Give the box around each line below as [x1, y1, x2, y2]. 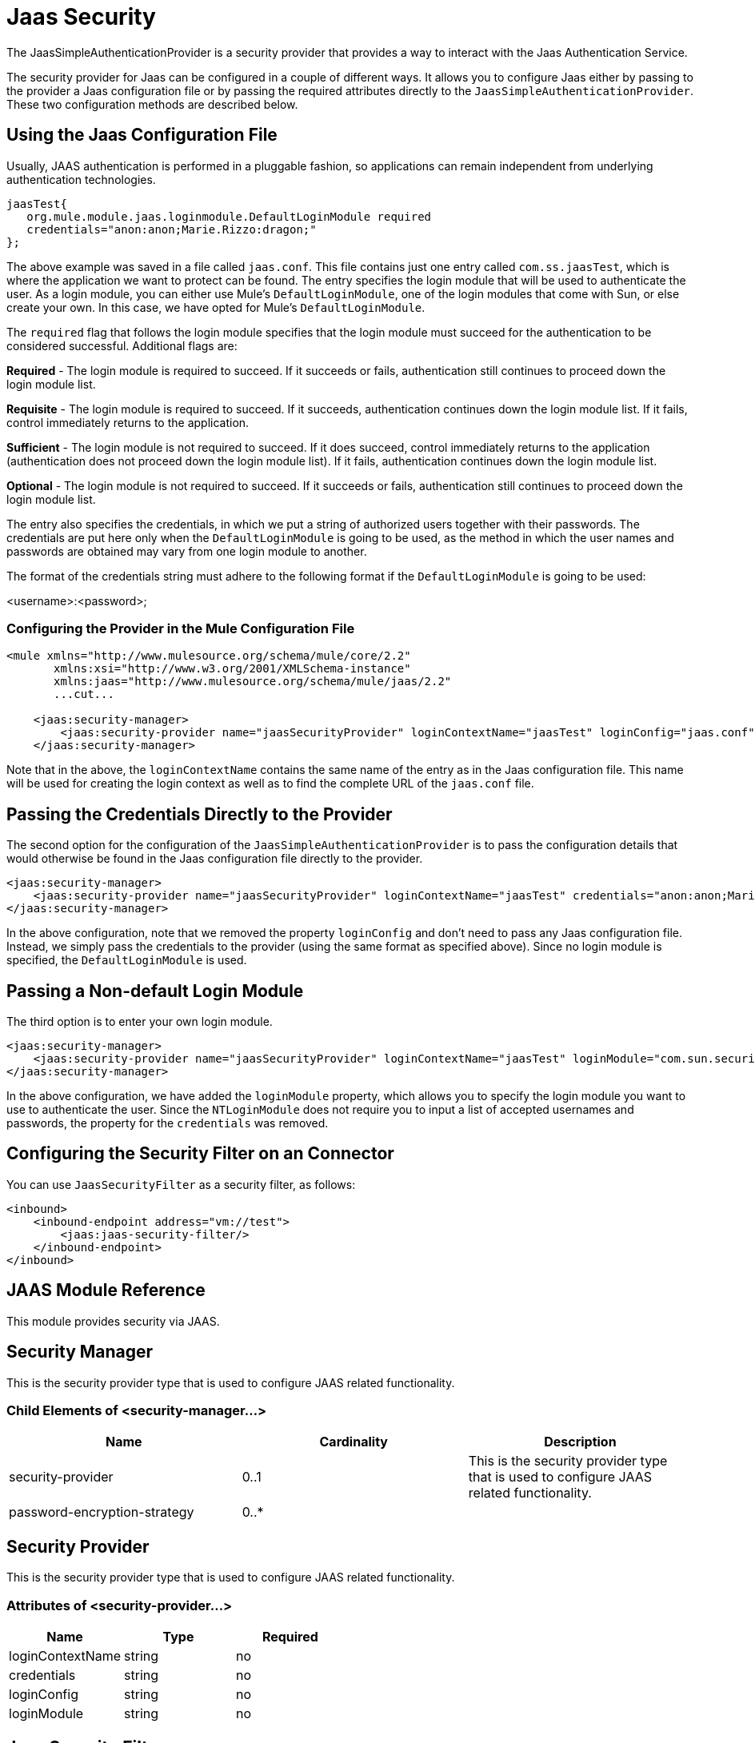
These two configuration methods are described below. [6, 97, 298, 111]
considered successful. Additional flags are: [6, 338, 238, 353]
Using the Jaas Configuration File [6, 125, 278, 146]
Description [544, 1434, 617, 1450]
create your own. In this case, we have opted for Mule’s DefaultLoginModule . [6, 300, 425, 314]
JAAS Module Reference [6, 1280, 206, 1301]
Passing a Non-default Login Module [6, 980, 304, 1001]
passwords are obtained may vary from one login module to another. [6, 544, 367, 558]
